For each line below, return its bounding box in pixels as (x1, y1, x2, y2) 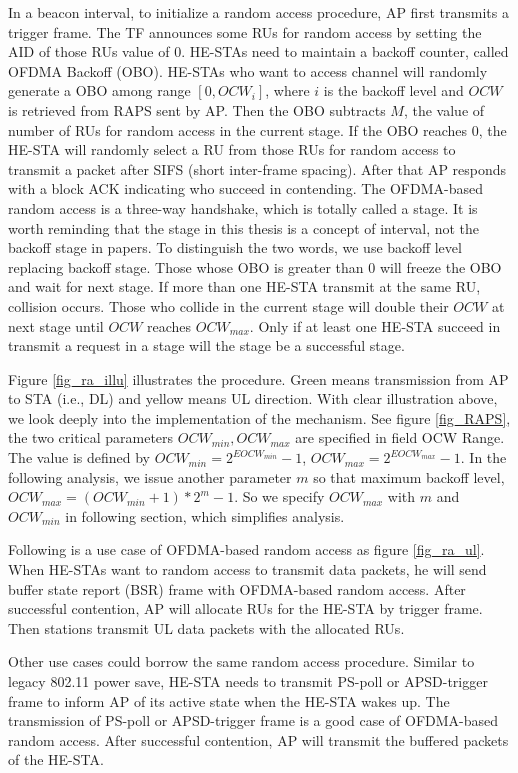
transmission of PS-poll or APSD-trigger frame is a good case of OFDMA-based (8, 710, 499, 731)
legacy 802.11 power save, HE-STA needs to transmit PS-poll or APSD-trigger (8, 671, 488, 691)
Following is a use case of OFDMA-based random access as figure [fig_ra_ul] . (8, 539, 485, 560)
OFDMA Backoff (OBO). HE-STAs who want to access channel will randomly (8, 60, 488, 81)
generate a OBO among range (8, 80, 191, 101)
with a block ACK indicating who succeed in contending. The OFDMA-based (8, 178, 483, 199)
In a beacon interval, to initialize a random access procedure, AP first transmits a (8, 2, 509, 22)
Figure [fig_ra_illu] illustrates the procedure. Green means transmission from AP (8, 368, 509, 389)
